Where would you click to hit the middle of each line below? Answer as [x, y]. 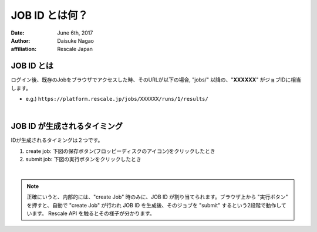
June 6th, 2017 [75, 33]
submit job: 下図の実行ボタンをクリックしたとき [83, 159]
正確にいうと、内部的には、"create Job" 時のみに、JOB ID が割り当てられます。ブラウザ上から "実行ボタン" [157, 197]
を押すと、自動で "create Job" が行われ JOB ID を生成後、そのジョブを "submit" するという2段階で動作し [154, 205]
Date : [18, 33]
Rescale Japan [75, 49]
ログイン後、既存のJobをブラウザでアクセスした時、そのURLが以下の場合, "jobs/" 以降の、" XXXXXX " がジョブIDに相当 [156, 80]
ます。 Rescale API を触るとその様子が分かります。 [93, 213]
